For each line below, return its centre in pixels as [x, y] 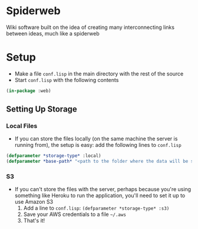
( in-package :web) [29, 91]
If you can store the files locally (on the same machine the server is [96, 139]
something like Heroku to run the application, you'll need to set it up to [100, 195]
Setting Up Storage [42, 109]
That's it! [34, 221]
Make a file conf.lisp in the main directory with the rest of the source [99, 73]
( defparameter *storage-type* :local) [54, 156]
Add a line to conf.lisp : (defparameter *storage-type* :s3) [96, 208]
